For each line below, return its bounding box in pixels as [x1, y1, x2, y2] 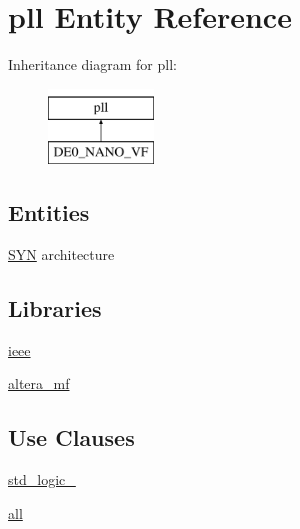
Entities [8, 197, 90, 228]
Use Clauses [8, 422, 135, 453]
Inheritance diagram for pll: [8, 54, 177, 75]
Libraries [8, 293, 102, 324]
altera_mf [8, 373, 70, 394]
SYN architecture [8, 244, 115, 265]
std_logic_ [8, 469, 76, 490]
